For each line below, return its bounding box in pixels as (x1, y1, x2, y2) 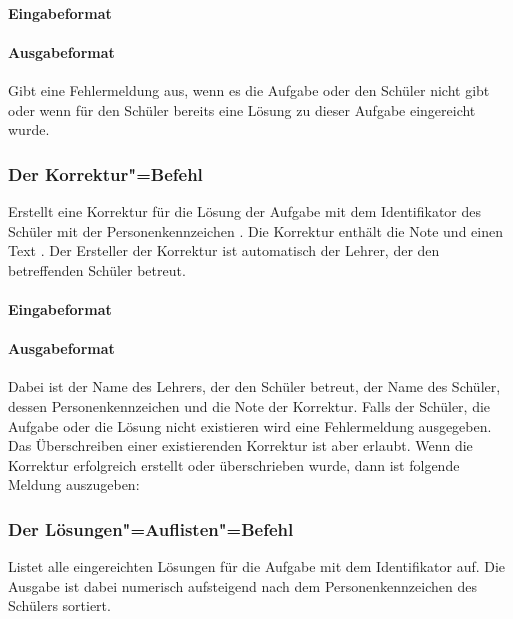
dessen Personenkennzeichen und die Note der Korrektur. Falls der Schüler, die (8, 395, 491, 416)
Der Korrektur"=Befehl (8, 161, 203, 186)
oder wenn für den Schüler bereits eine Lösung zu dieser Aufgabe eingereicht (8, 99, 476, 120)
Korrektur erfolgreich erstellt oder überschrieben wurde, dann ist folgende (8, 454, 460, 475)
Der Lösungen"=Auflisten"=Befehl (8, 516, 294, 541)
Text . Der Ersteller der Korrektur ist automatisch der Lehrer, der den (8, 240, 440, 261)
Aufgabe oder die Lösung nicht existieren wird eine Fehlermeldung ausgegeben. (8, 415, 492, 436)
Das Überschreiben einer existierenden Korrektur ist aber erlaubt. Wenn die (8, 435, 473, 456)
